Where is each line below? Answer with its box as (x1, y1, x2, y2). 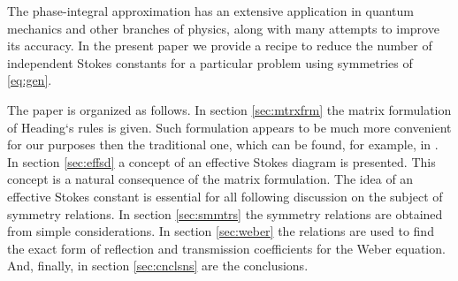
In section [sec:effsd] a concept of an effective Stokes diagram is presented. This (7, 152, 436, 171)
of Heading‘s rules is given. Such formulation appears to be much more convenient (7, 118, 452, 136)
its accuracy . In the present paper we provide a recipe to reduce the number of (7, 36, 432, 55)
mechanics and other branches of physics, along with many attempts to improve (7, 19, 439, 37)
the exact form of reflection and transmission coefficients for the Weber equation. (7, 239, 446, 257)
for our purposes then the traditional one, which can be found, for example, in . (7, 135, 439, 154)
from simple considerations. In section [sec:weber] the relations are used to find (7, 222, 434, 240)
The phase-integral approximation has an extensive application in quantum (7, 2, 415, 19)
